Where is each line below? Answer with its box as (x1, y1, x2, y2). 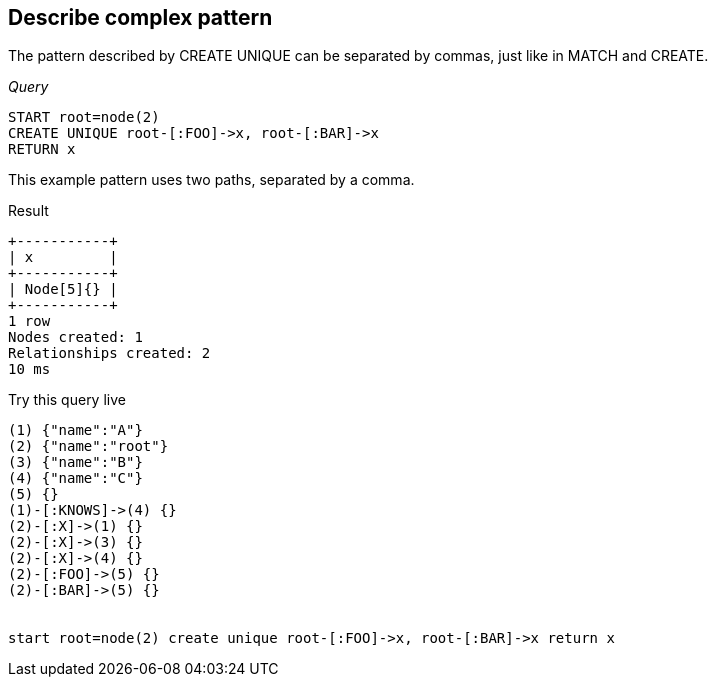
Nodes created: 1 (8, 329, 143, 346)
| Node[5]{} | (8, 281, 118, 298)
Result (8, 202, 49, 220)
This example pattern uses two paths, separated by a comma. (8, 171, 415, 189)
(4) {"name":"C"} (8, 470, 143, 487)
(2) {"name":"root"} (8, 438, 169, 455)
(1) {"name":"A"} (8, 422, 143, 439)
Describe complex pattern (8, 5, 273, 30)
